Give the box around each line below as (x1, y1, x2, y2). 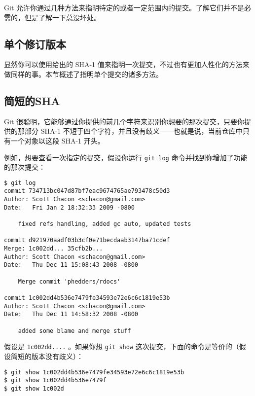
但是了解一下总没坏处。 (24, 12, 101, 22)
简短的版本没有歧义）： (10, 351, 83, 361)
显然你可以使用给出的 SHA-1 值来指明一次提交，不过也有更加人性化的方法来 (4, 59, 250, 70)
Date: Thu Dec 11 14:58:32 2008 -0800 (4, 311, 139, 318)
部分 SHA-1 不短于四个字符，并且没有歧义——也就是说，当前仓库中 (24, 126, 243, 136)
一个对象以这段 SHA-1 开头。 (10, 135, 105, 145)
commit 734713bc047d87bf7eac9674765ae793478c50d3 (4, 187, 170, 195)
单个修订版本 (4, 36, 66, 51)
